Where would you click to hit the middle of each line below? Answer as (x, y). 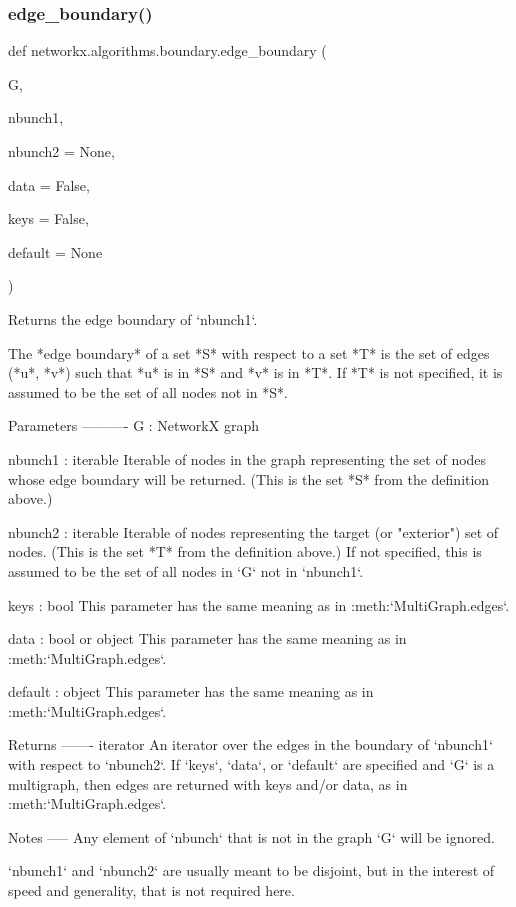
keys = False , (48, 218)
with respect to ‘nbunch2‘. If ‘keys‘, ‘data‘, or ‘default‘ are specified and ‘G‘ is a (251, 764)
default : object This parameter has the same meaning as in (191, 691)
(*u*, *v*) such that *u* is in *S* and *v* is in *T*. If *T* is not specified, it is (255, 372)
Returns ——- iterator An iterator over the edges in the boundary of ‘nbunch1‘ (250, 744)
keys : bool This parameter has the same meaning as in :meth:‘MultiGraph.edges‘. (259, 604)
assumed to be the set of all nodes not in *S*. (148, 391)
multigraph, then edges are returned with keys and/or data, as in (208, 783)
